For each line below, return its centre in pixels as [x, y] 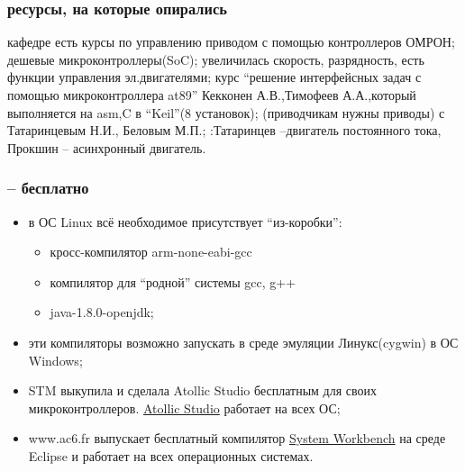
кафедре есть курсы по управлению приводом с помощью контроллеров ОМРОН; [231, 42]
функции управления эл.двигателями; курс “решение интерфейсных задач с [214, 77]
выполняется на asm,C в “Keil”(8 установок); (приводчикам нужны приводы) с [226, 112]
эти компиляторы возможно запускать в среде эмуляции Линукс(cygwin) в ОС [243, 342]
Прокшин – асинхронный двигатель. [107, 147]
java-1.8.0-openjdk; [102, 312]
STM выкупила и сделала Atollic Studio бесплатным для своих [203, 390]
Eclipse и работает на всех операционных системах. [171, 455]
